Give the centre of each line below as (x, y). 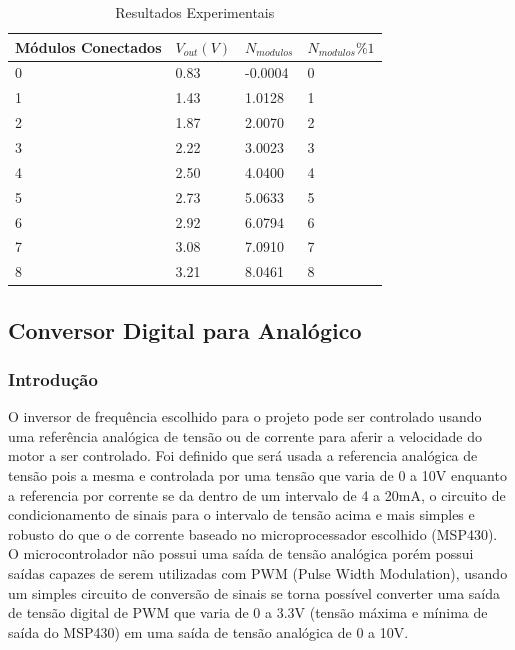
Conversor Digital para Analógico (185, 329)
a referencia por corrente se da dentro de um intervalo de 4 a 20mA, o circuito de (257, 494)
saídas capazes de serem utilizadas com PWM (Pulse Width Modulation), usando (258, 573)
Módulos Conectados (88, 46)
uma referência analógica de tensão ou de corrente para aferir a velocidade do (245, 435)
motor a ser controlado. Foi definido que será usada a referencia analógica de (243, 455)
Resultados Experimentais (195, 12)
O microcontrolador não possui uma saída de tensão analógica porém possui (241, 553)
